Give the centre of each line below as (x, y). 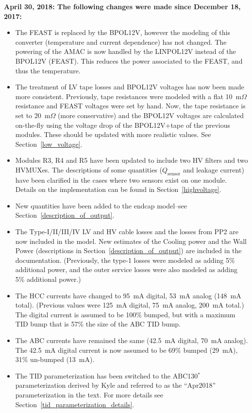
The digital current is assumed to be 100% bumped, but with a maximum (125, 314)
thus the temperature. (48, 70)
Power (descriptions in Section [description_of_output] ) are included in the (128, 250)
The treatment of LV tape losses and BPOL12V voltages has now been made (130, 87)
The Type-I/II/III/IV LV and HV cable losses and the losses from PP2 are (127, 232)
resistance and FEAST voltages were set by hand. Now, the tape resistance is (130, 106)
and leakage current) (213, 169)
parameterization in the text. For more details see (89, 394)
